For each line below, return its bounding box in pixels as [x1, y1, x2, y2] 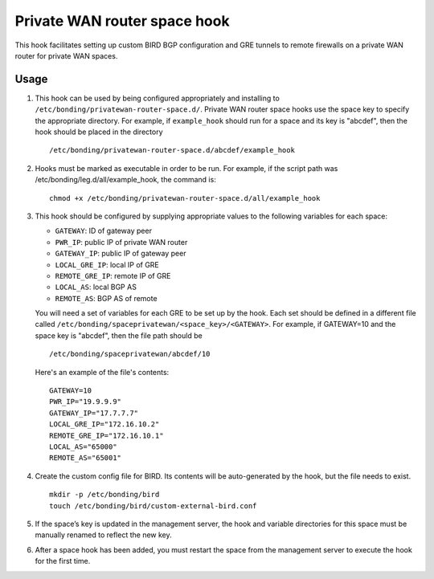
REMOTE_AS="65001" [49, 454, 122, 463]
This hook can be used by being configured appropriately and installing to [35, 93, 280, 103]
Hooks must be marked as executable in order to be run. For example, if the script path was [35, 163, 338, 173]
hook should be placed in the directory [35, 127, 164, 137]
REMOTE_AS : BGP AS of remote [55, 293, 158, 303]
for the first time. [35, 557, 91, 566]
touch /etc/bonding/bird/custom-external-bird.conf [49, 501, 257, 510]
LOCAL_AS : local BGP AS [55, 282, 137, 292]
